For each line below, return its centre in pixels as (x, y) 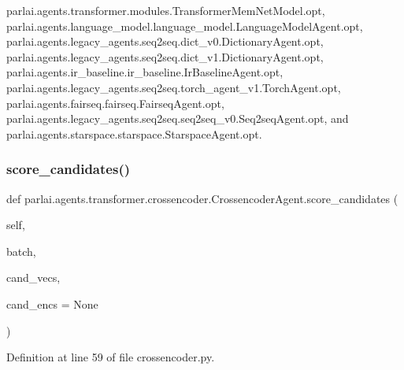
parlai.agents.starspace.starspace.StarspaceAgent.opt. (134, 133)
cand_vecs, (33, 277)
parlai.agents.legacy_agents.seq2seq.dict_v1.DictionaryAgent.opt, (165, 56)
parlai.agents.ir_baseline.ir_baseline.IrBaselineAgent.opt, (145, 72)
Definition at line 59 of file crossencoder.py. (111, 357)
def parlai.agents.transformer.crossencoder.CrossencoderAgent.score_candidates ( (202, 198)
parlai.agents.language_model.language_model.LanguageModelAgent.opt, (185, 26)
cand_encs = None (52, 303)
